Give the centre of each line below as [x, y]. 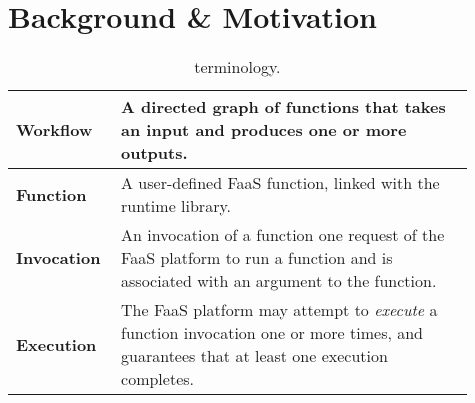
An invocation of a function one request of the [283, 235]
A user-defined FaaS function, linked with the [280, 183]
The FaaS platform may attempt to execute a [279, 310]
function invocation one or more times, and [272, 333]
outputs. [154, 153]
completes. [157, 379]
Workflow [54, 130]
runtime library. [176, 206]
